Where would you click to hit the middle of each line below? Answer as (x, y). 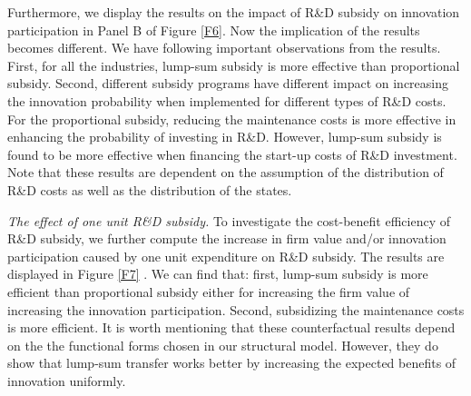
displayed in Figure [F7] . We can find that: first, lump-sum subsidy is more (218, 274)
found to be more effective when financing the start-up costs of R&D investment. (232, 154)
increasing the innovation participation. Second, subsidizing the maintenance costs (236, 309)
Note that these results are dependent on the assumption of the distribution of (226, 172)
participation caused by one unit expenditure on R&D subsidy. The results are (226, 256)
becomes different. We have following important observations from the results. (224, 48)
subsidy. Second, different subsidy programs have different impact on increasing (228, 83)
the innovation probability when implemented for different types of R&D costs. (227, 100)
